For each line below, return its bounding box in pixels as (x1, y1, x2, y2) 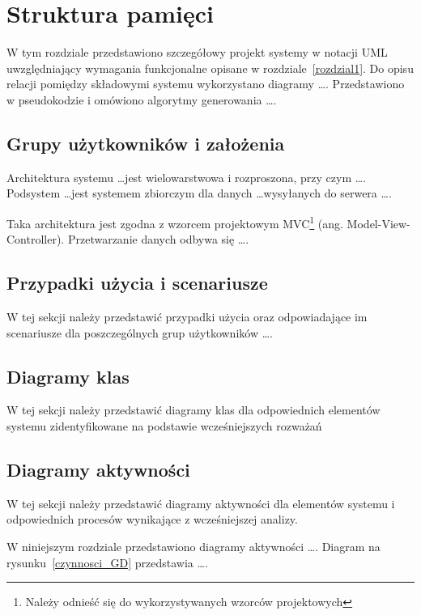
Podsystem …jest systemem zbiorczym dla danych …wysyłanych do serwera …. (6, 184, 392, 201)
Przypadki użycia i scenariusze (6, 270, 268, 295)
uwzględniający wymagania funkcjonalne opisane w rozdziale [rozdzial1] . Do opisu (6, 59, 414, 76)
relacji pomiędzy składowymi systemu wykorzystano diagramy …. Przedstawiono (6, 75, 405, 92)
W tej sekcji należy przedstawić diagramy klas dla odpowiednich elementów (6, 401, 381, 418)
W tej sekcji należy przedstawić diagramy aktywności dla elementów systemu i (6, 494, 395, 511)
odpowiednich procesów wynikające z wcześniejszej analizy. (6, 511, 298, 528)
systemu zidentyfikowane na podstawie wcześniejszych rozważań (6, 417, 322, 434)
